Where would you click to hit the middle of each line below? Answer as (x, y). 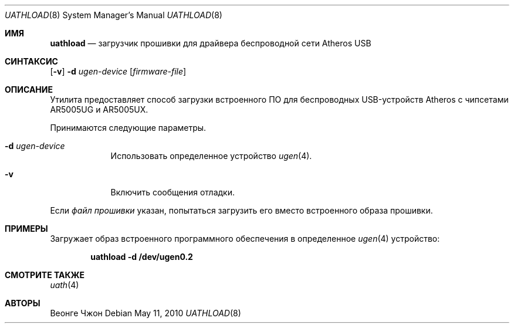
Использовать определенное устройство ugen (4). (211, 156)
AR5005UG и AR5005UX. (99, 109)
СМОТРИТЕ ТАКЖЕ (45, 275)
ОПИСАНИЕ (29, 89)
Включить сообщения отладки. (173, 192)
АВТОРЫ (23, 303)
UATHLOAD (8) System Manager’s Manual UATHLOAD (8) (114, 15)
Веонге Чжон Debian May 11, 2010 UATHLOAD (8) (146, 313)
